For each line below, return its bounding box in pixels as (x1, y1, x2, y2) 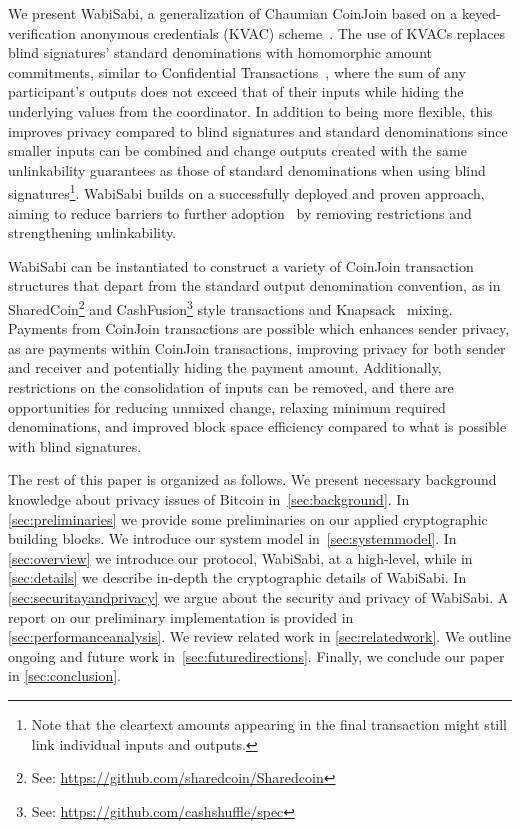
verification (8, 22, 76, 43)
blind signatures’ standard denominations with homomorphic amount (8, 42, 432, 63)
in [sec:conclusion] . (8, 665, 121, 686)
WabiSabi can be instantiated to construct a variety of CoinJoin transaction (8, 255, 474, 276)
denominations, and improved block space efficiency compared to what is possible (8, 416, 507, 437)
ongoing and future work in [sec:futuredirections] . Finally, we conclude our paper (8, 645, 505, 666)
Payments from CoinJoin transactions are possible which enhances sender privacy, (8, 318, 510, 339)
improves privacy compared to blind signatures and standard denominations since (8, 120, 508, 141)
